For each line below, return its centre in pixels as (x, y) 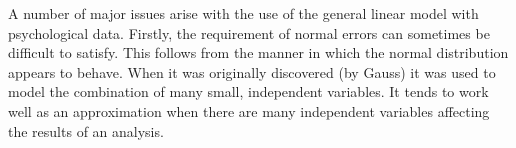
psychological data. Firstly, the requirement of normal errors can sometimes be (249, 32)
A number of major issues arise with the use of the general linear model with (243, 13)
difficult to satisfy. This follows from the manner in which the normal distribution (258, 52)
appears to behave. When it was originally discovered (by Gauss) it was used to (252, 71)
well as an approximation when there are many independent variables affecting (249, 110)
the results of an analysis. (86, 130)
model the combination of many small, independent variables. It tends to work (248, 91)
